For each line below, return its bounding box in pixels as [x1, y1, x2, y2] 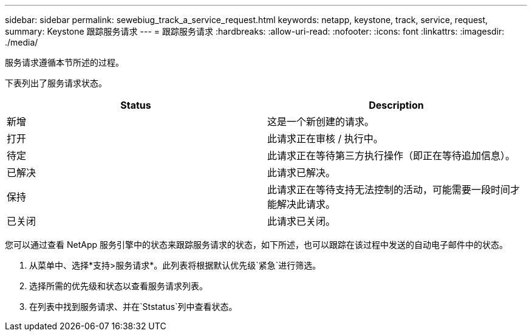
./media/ [5, 37, 38, 47]
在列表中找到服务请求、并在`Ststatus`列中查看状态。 [29, 301, 237, 312]
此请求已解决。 [267, 166, 336, 179]
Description [369, 99, 424, 111]
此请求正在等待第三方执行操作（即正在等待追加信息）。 [267, 149, 516, 162]
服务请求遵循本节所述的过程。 [5, 57, 124, 67]
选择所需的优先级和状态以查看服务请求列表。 [29, 281, 208, 291]
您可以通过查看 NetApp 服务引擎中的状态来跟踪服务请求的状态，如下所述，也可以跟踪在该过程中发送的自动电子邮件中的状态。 [5, 239, 508, 250]
